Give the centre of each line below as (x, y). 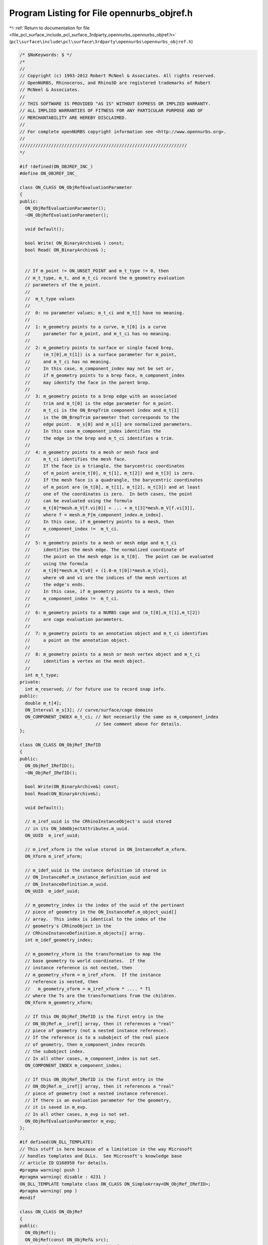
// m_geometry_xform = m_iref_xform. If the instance (93, 975)
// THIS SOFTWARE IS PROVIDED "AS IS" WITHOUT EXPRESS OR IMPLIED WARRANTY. (115, 104)
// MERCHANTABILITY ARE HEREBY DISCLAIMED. (73, 118)
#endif (28, 1198)
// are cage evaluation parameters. (75, 619)
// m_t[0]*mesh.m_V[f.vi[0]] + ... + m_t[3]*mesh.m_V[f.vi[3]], (110, 508)
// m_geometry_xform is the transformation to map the (93, 954)
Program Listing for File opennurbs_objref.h (101, 13)
